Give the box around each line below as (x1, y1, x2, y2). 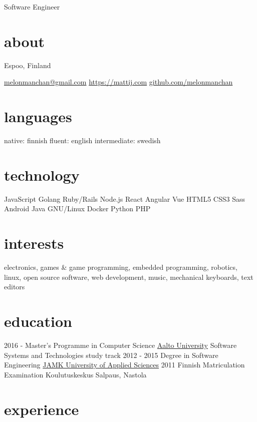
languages (4, 106, 72, 127)
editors (4, 281, 25, 292)
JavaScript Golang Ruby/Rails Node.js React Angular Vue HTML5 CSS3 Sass (4, 193, 245, 204)
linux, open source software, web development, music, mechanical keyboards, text (4, 271, 253, 282)
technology (4, 164, 80, 185)
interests (4, 233, 64, 253)
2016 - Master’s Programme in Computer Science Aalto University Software (4, 339, 237, 350)
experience (4, 398, 79, 419)
